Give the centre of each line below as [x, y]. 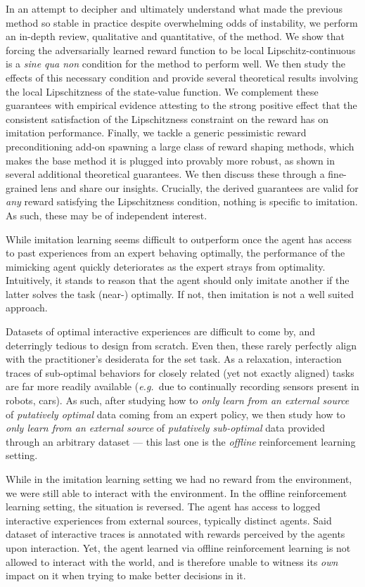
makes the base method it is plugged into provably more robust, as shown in [171, 160]
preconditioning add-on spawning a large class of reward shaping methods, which [180, 146]
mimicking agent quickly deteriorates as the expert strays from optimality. [166, 266]
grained [22, 187]
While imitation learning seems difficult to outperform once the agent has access [179, 239]
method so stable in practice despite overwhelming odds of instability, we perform [182, 22]
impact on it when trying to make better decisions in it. [126, 575]
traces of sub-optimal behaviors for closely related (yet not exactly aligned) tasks [180, 372]
